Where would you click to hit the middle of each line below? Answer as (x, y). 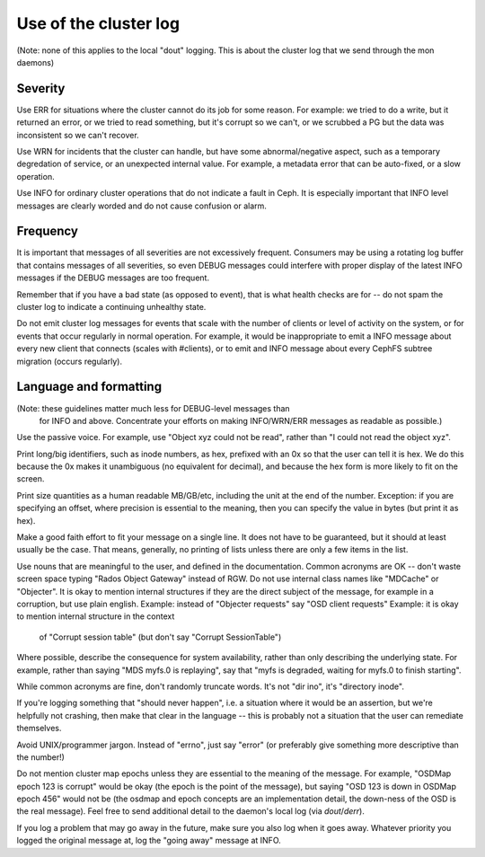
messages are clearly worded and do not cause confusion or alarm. (141, 206)
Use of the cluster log (98, 23)
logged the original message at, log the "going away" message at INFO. (149, 841)
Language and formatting (89, 387)
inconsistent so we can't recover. (78, 135)
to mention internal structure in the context (96, 616)
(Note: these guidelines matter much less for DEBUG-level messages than (154, 408)
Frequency (47, 231)
